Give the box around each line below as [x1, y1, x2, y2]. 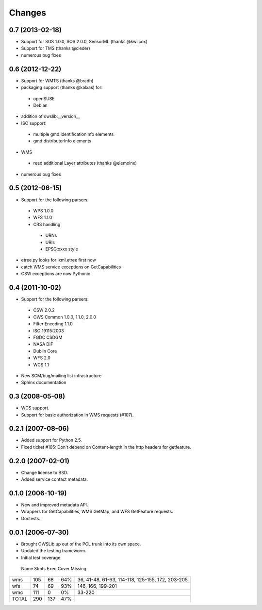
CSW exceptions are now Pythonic [21, 271, 91, 277]
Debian [33, 102, 48, 108]
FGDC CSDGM [33, 334, 63, 340]
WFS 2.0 [33, 355, 51, 361]
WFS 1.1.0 [33, 214, 52, 221]
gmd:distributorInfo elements [33, 138, 92, 144]
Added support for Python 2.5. [21, 437, 82, 443]
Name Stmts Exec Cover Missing [21, 565, 87, 571]
